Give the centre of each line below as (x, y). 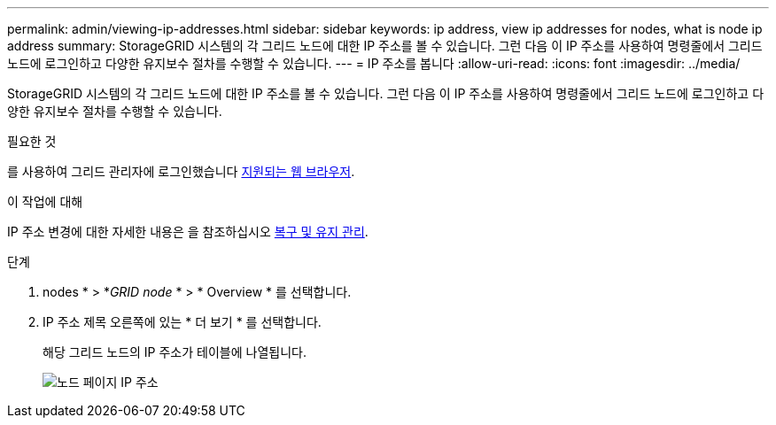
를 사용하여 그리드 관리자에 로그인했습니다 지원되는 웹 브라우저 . (181, 171)
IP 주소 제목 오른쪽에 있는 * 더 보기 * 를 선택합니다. (182, 322)
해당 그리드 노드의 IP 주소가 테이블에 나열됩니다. (175, 352)
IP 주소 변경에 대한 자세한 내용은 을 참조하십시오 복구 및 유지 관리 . (188, 232)
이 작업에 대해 (45, 201)
